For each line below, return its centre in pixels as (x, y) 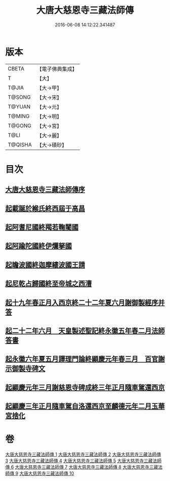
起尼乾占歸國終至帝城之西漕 (49, 284)
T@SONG (19, 97)
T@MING (19, 116)
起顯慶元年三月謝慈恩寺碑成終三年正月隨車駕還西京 (85, 387)
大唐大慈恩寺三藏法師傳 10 (47, 473)
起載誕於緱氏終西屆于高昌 (45, 208)
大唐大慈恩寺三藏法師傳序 (45, 190)
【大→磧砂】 (52, 145)
